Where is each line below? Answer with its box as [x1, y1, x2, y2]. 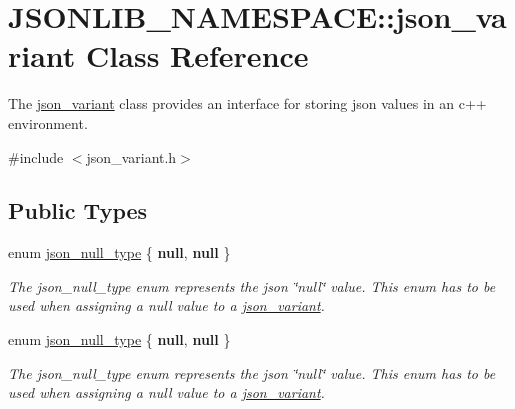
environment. [8, 112, 88, 133]
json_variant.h [86, 146, 177, 167]
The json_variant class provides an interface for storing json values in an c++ [8, 93, 487, 114]
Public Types [8, 195, 148, 226]
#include [8, 146, 64, 167]
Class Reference [86, 35, 309, 76]
